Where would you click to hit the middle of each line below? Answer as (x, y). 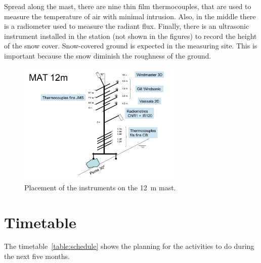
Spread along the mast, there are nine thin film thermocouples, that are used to (128, 6)
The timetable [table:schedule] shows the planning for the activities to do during (129, 246)
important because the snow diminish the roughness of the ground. (108, 55)
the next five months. (37, 256)
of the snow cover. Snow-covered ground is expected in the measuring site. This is (131, 46)
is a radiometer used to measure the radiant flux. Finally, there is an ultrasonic (127, 26)
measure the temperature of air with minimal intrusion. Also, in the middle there (130, 16)
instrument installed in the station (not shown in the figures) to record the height (130, 36)
